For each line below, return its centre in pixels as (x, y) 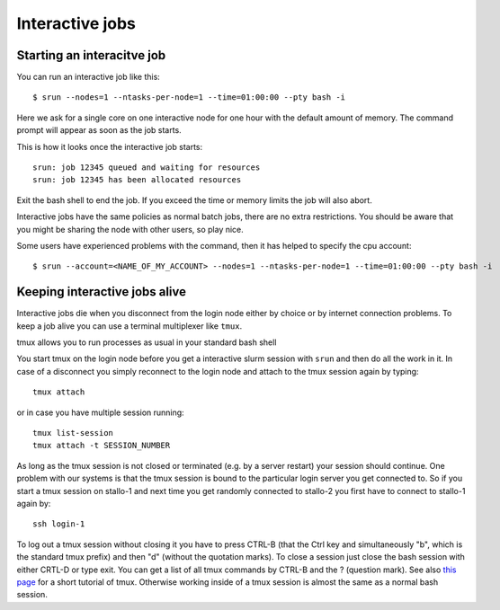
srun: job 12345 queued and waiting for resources (147, 168)
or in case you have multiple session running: (100, 412)
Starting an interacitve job (91, 55)
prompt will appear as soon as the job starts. (99, 130)
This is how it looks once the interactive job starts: (109, 146)
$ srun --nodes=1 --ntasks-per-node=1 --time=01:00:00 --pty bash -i (189, 97)
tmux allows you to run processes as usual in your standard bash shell (147, 342)
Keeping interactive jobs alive (102, 292)
